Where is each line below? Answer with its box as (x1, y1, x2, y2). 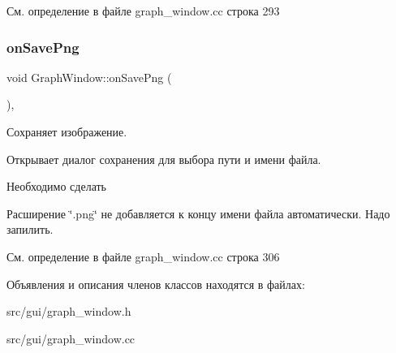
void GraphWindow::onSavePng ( (6, 68, 172, 85)
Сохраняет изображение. (6, 123, 127, 140)
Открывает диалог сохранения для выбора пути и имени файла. (6, 150, 321, 167)
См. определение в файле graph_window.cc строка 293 (6, 2, 280, 19)
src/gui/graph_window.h (6, 303, 131, 320)
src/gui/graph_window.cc (6, 329, 136, 347)
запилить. (6, 221, 54, 238)
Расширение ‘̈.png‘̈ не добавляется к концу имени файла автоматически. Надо (6, 204, 390, 222)
